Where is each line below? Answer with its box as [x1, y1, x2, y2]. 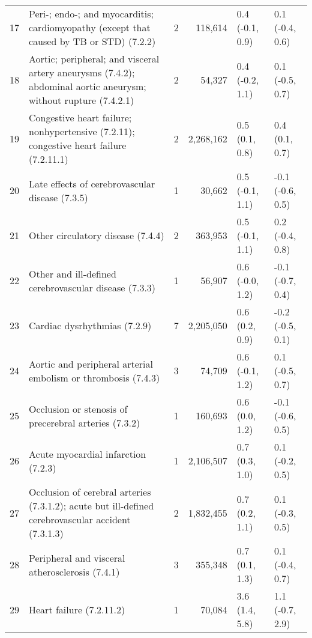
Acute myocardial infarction [29, 446, 146, 461]
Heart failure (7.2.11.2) [29, 603, 125, 616]
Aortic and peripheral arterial [29, 356, 153, 371]
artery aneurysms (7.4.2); [29, 65, 135, 79]
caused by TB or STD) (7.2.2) [29, 34, 156, 48]
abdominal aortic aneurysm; [29, 79, 146, 93]
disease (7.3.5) [29, 190, 88, 204]
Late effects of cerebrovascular [29, 176, 155, 190]
